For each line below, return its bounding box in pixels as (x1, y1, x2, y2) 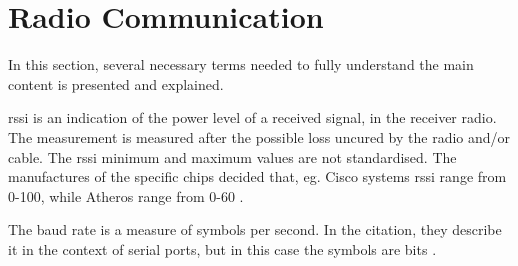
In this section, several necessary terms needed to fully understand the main (8, 54, 474, 75)
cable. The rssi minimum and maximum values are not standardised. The (8, 146, 457, 167)
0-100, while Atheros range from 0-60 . (8, 185, 244, 206)
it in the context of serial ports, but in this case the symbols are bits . (8, 238, 437, 259)
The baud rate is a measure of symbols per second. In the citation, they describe (8, 219, 502, 240)
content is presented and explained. (8, 73, 224, 94)
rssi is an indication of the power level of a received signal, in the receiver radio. (8, 107, 497, 128)
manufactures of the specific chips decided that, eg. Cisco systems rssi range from (8, 166, 507, 187)
